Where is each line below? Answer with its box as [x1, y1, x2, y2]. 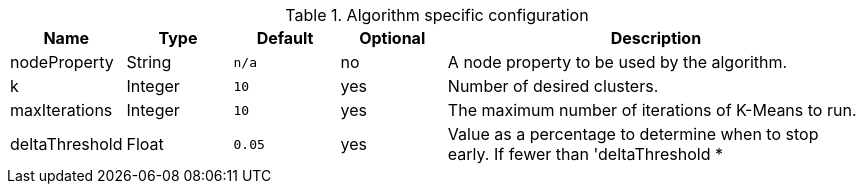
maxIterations [10, 100, 113, 120]
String [126, 52, 172, 72]
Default [256, 28, 314, 48]
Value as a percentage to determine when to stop [447, 124, 819, 144]
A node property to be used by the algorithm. [447, 52, 788, 72]
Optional [359, 28, 426, 48]
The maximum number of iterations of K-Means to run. [447, 100, 857, 120]
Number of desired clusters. [447, 76, 659, 96]
